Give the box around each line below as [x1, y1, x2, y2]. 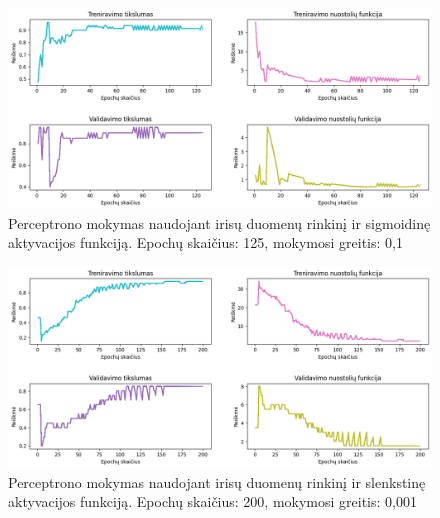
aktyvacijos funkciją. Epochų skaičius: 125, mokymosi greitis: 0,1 [8, 232, 403, 253]
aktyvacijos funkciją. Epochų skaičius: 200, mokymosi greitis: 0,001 [8, 491, 417, 512]
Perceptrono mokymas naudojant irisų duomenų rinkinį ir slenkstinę [8, 471, 426, 492]
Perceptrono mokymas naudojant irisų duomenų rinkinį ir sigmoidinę [8, 212, 431, 233]
